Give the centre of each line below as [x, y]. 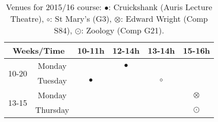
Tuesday [52, 80]
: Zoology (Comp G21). [123, 30]
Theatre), [27, 18]
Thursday [52, 110]
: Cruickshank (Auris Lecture [160, 7]
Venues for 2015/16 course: [54, 7]
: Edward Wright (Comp [165, 18]
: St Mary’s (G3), [81, 18]
